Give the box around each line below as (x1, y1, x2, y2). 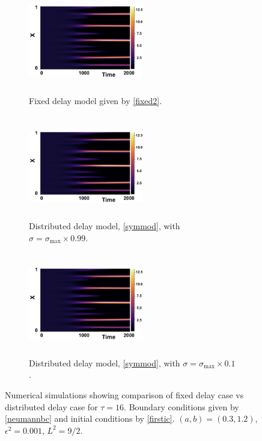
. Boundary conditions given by (124, 400, 239, 413)
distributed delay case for (5, 400, 98, 413)
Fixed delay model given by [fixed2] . (29, 94, 162, 106)
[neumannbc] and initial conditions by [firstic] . (5, 412, 175, 425)
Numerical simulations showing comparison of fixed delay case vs (5, 388, 244, 401)
